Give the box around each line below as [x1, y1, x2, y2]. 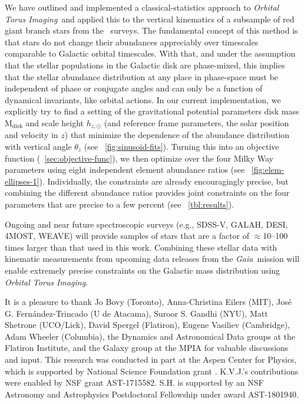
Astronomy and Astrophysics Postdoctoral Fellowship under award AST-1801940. [5, 387, 299, 400]
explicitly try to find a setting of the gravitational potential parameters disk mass [5, 105, 299, 117]
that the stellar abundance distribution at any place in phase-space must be [5, 70, 279, 83]
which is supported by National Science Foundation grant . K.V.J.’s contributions [5, 364, 299, 377]
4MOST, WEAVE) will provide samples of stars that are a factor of [5, 229, 250, 242]
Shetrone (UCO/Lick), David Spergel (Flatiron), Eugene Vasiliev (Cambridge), [5, 318, 290, 331]
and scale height [25, 116, 84, 129]
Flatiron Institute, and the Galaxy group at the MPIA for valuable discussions [5, 341, 289, 354]
